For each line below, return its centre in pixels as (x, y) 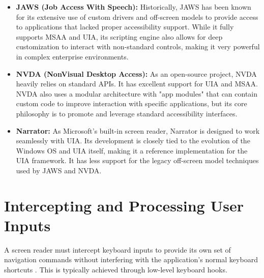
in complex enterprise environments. (72, 56)
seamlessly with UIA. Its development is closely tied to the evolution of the (133, 141)
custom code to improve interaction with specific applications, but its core (131, 103)
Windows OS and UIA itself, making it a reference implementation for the (132, 150)
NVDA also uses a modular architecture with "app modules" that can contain (137, 93)
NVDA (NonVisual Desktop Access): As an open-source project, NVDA (136, 73)
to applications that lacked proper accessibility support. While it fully (125, 27)
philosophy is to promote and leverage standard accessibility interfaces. (127, 113)
